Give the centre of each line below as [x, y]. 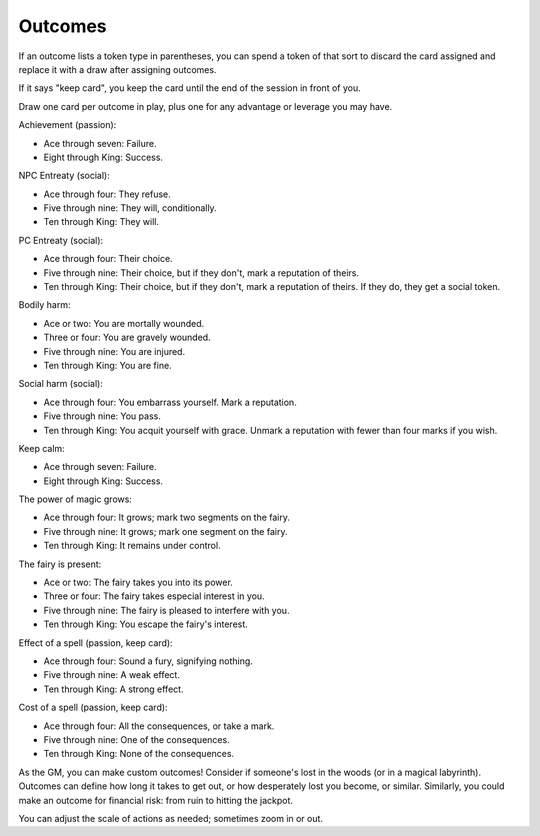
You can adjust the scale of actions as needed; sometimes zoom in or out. [171, 818]
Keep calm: [41, 448]
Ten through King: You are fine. [107, 365]
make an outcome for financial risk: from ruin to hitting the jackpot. [156, 800]
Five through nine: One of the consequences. [136, 739]
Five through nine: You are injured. [114, 351]
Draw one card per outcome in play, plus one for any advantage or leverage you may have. [205, 106]
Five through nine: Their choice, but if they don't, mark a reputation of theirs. [201, 272]
